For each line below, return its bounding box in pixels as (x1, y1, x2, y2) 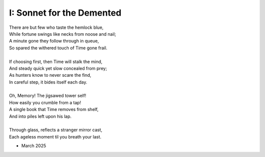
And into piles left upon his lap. (9, 113, 72, 119)
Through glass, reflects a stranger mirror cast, (9, 127, 103, 133)
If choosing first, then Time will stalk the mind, (9, 59, 103, 65)
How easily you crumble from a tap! (9, 99, 81, 105)
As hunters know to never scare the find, (9, 72, 92, 78)
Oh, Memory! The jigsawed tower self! (9, 93, 86, 99)
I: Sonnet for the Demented (9, 7, 122, 18)
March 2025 (21, 143, 46, 149)
